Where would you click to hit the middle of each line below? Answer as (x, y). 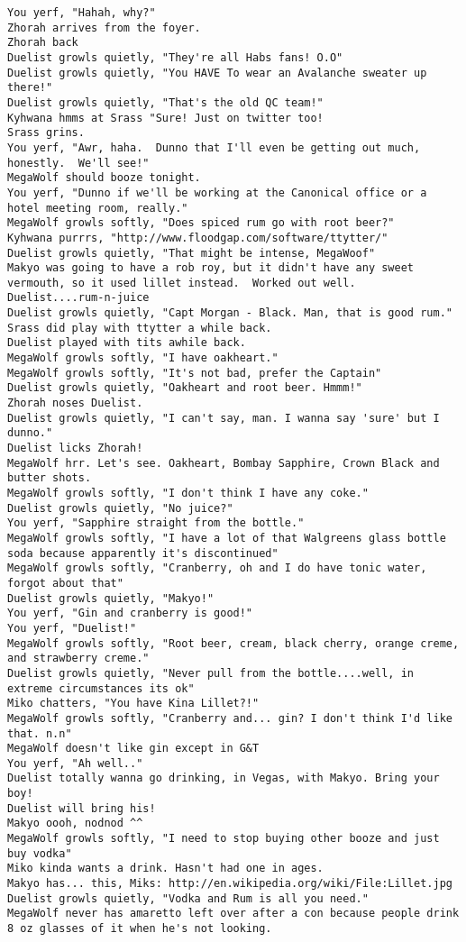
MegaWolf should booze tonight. (104, 178)
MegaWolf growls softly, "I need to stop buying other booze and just (224, 839)
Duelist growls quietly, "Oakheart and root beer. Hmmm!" (185, 388)
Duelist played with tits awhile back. (127, 343)
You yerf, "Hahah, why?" (82, 13)
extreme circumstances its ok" (101, 688)
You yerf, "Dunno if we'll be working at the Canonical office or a (217, 192)
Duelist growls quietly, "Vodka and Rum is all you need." (188, 898)
